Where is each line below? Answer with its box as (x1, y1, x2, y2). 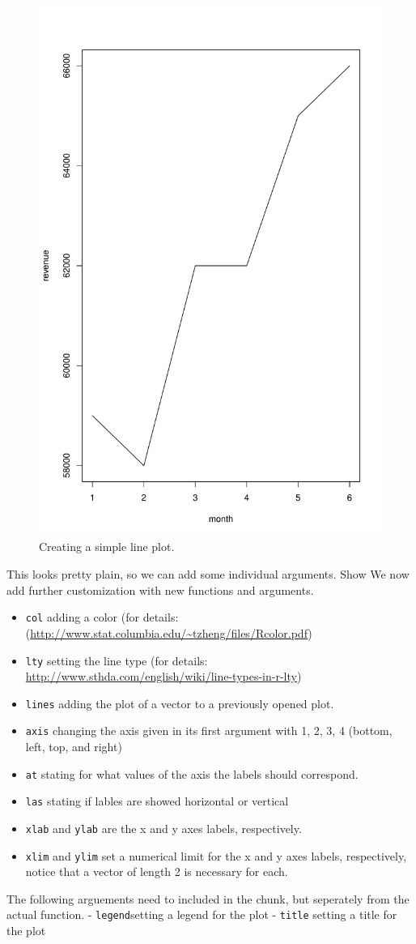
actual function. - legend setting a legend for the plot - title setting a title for (6, 906, 397, 923)
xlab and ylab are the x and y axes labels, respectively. (25, 819, 302, 836)
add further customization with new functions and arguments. (6, 581, 314, 598)
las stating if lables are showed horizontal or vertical (25, 792, 289, 809)
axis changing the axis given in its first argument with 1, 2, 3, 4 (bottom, (25, 722, 393, 739)
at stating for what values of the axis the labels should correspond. (25, 765, 359, 782)
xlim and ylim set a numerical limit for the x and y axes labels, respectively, (25, 847, 407, 864)
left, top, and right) (25, 738, 122, 755)
